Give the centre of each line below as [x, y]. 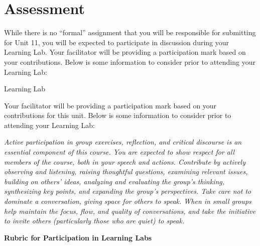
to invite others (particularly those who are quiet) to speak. [94, 221]
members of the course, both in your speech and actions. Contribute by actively [125, 161]
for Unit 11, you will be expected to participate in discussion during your [117, 42]
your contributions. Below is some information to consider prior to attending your [130, 61]
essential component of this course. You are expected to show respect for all [119, 152]
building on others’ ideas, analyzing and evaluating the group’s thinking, [114, 181]
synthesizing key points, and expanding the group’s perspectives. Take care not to [128, 191]
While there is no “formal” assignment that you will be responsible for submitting [130, 32]
